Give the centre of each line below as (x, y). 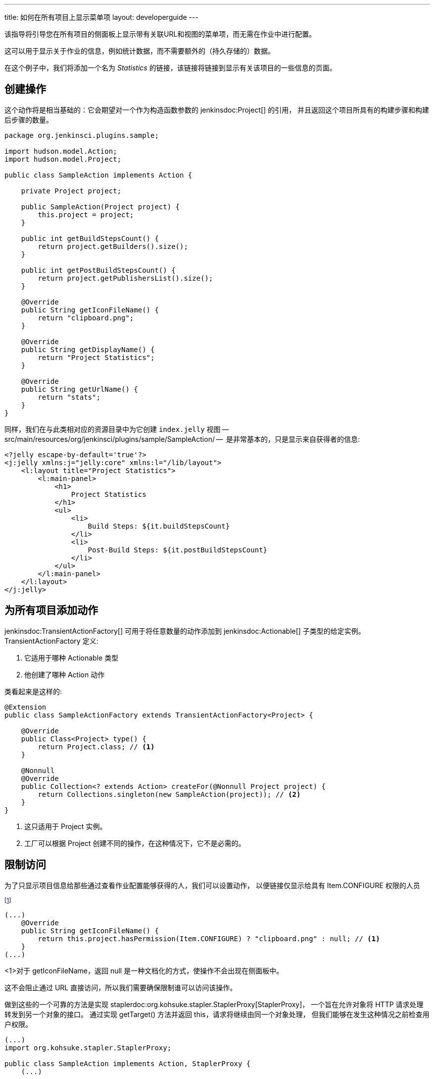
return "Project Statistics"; (96, 357)
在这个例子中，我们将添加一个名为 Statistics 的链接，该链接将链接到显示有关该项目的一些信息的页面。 (170, 68)
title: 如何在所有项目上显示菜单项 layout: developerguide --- (101, 17)
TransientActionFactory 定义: (51, 641)
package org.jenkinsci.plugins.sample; (82, 135)
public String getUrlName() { (79, 389)
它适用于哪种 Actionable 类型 (72, 658)
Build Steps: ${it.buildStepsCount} (159, 526)
